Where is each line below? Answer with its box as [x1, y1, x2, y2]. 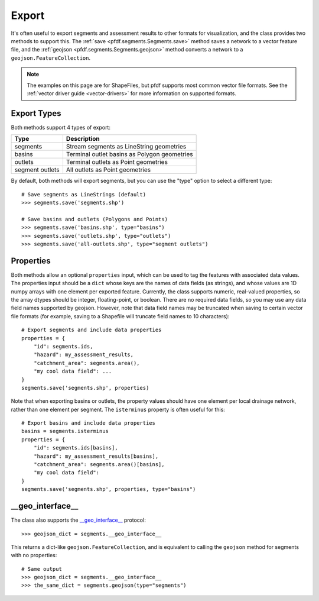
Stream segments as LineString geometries [66, 143, 187, 151]
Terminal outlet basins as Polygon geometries [66, 150, 193, 159]
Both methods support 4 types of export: [11, 124, 110, 131]
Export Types [11, 108, 61, 118]
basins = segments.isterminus [21, 428, 109, 435]
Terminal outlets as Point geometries [66, 158, 168, 166]
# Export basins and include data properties [21, 420, 156, 426]
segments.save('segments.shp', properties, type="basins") [21, 486, 196, 493]
